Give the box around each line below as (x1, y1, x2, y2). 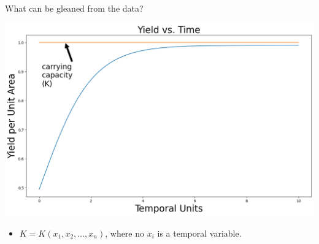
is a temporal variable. (157, 226, 242, 239)
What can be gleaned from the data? (5, 2, 144, 14)
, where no (105, 226, 145, 239)
